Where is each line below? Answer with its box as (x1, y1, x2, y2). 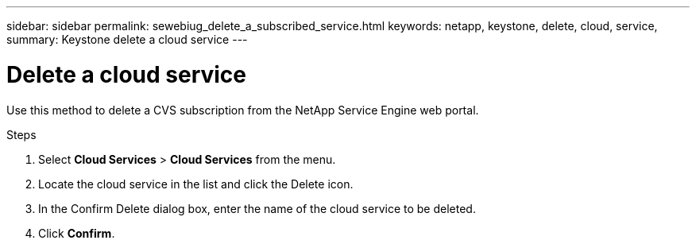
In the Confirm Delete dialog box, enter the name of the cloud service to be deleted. (38, 201, 476, 215)
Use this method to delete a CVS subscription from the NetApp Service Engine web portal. (6, 103, 479, 117)
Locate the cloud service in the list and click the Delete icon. (38, 176, 354, 191)
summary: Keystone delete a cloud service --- (6, 33, 248, 46)
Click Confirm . (38, 226, 115, 240)
